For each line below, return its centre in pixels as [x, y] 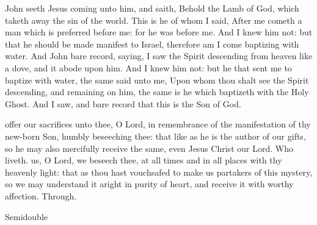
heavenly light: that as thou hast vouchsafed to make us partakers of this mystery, [159, 172]
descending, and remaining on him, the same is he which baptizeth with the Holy [157, 92]
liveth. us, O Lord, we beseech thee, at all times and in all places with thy [144, 160]
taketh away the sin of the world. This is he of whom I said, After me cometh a [154, 20]
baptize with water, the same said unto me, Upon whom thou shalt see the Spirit [157, 80]
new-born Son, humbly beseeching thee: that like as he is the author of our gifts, [155, 136]
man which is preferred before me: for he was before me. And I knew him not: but [159, 32]
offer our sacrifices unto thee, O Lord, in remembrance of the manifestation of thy [158, 124]
